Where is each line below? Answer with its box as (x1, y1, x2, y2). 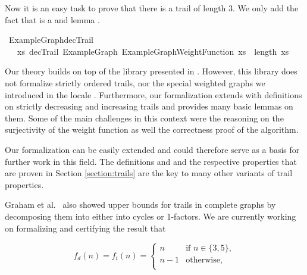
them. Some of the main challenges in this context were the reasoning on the (5, 111, 284, 124)
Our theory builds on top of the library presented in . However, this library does (5, 65, 297, 77)
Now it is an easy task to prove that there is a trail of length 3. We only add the (5, 2, 299, 14)
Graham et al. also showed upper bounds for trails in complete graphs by (5, 198, 276, 211)
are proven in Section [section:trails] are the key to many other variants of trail (5, 167, 293, 179)
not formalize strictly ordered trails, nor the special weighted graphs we (5, 76, 265, 89)
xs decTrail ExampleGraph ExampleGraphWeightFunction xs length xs (17, 45, 289, 57)
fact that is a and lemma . (5, 13, 100, 26)
